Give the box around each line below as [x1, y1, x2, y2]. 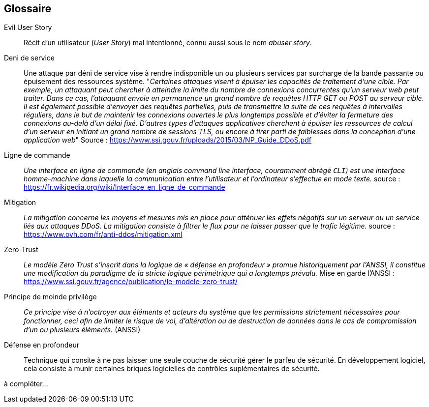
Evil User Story [4, 23, 52, 32]
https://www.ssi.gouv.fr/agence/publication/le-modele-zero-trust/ [24, 277, 238, 286]
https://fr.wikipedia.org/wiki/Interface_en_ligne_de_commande [24, 183, 225, 192]
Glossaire [4, 2, 52, 15]
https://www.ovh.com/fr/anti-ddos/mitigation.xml [24, 230, 183, 239]
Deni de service [4, 54, 55, 62]
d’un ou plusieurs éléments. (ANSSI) [24, 325, 141, 334]
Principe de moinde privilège [4, 292, 97, 301]
